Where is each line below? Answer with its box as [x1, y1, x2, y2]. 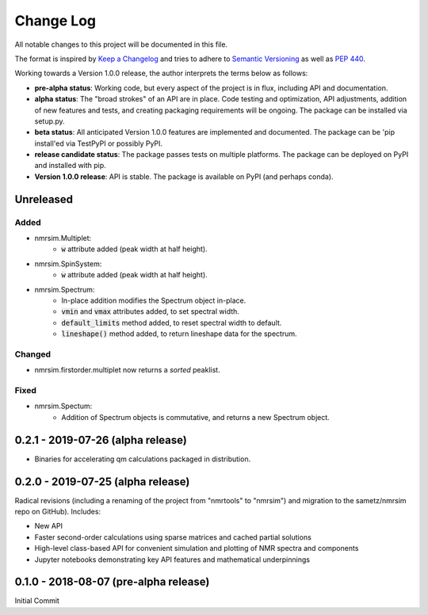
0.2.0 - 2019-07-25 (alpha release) [14, 475, 190, 488]
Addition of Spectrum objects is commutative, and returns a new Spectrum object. [61, 412, 331, 422]
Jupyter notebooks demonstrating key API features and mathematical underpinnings [34, 555, 311, 564]
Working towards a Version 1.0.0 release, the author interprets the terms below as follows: [14, 68, 308, 78]
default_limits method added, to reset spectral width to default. [61, 318, 282, 327]
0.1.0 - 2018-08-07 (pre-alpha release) [14, 575, 210, 589]
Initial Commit [14, 596, 59, 605]
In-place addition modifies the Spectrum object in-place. [61, 296, 246, 305]
